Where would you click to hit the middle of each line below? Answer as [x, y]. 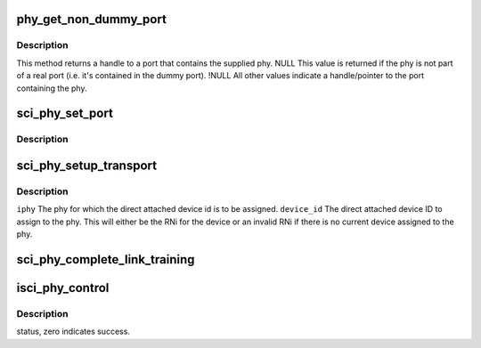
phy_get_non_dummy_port [91, 19]
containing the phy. [52, 88]
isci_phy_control [63, 288]
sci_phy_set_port [65, 113]
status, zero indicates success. [73, 332]
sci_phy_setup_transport [87, 165]
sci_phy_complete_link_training [106, 259]
